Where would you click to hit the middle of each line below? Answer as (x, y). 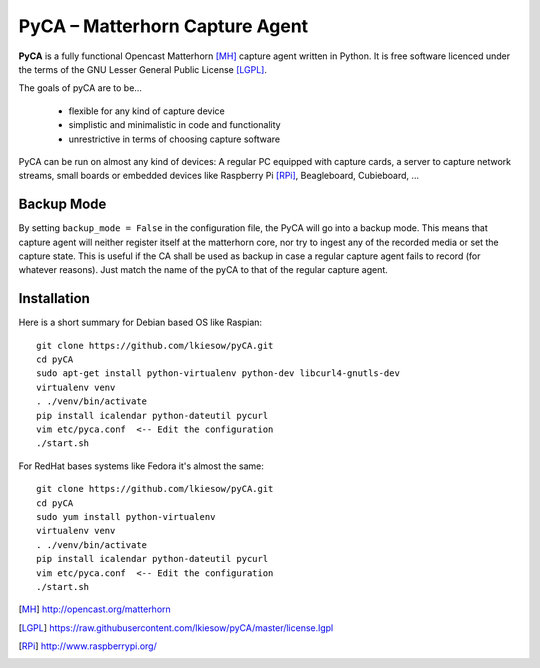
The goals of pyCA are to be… (80, 88)
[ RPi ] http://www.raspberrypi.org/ (87, 646)
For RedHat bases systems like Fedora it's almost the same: (141, 466)
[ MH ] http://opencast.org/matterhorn (95, 609)
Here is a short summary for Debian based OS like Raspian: (140, 322)
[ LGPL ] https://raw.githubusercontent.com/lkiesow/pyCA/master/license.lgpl (176, 627)
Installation (54, 298)
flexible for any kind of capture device (146, 111)
